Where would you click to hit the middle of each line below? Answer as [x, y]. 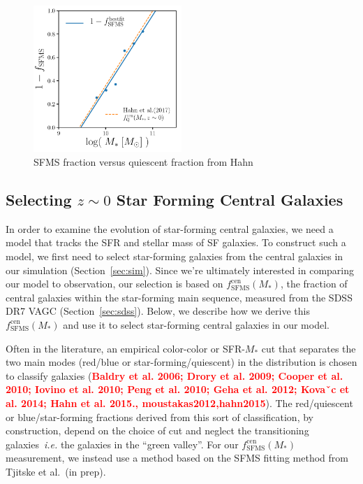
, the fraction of [314, 284]
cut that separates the [309, 348]
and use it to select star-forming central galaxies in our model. [196, 324]
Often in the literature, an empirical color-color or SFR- [125, 348]
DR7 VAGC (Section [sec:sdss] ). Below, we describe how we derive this [158, 311]
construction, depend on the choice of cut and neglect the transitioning [157, 430]
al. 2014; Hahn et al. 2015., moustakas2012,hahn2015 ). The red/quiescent [179, 403]
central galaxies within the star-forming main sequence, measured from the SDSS [179, 297]
